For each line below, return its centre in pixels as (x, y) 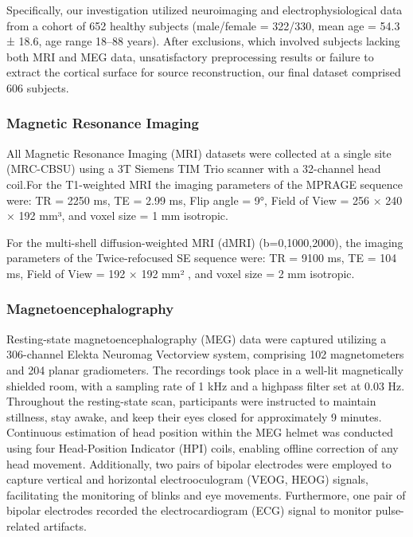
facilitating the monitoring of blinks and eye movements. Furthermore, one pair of (206, 494)
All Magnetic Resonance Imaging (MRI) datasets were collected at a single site (199, 153)
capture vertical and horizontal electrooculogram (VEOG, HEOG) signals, (187, 479)
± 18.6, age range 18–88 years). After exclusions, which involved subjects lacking (203, 41)
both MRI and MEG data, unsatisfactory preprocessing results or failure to (190, 56)
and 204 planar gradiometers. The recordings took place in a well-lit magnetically (205, 369)
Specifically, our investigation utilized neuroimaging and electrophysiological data (205, 10)
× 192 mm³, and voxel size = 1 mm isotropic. (117, 216)
